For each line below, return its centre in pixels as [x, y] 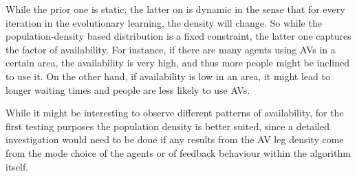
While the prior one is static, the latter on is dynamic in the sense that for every [175, 9]
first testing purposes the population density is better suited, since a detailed [167, 126]
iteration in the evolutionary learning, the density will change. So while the [164, 22]
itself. [17, 166]
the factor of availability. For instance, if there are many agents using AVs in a [171, 49]
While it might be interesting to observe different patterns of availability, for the [175, 113]
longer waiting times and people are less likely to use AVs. [128, 89]
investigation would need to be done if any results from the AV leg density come [175, 139]
